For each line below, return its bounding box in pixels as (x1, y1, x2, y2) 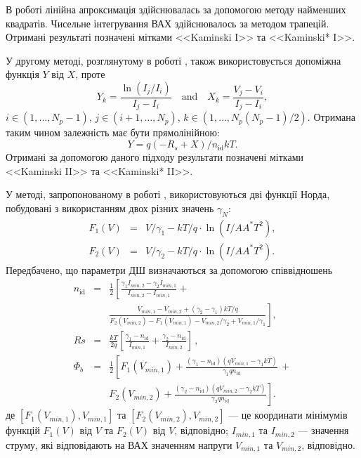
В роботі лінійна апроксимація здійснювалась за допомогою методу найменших (6, 2, 346, 16)
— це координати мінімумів (228, 407, 348, 422)
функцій (6, 423, 40, 438)
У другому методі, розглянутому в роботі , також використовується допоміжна (6, 53, 341, 67)
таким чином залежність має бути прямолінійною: (6, 125, 220, 140)
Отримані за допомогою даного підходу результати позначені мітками (6, 150, 304, 164)
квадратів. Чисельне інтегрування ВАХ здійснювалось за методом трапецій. (6, 15, 329, 30)
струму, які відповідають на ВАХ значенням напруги (6, 437, 232, 452)
